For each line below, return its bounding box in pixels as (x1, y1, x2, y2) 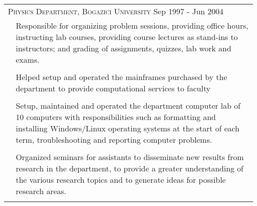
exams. (16, 54, 40, 65)
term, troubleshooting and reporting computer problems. (16, 134, 212, 145)
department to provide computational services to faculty (16, 82, 211, 94)
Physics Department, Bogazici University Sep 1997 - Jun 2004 (8, 5, 224, 17)
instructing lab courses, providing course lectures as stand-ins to (16, 31, 238, 42)
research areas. (16, 185, 67, 197)
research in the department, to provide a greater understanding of (16, 163, 244, 174)
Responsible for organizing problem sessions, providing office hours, (16, 20, 249, 31)
